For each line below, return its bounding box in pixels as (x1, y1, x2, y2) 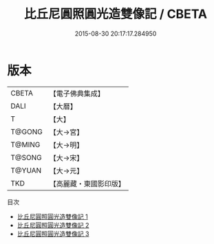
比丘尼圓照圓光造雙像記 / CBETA (23, 6, 208, 22)
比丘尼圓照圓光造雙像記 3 (17, 230, 89, 238)
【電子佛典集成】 (49, 89, 105, 98)
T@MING (10, 140, 41, 149)
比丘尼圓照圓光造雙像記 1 (17, 212, 88, 221)
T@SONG (10, 153, 43, 162)
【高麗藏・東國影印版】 (49, 179, 125, 188)
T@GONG (10, 126, 43, 136)
